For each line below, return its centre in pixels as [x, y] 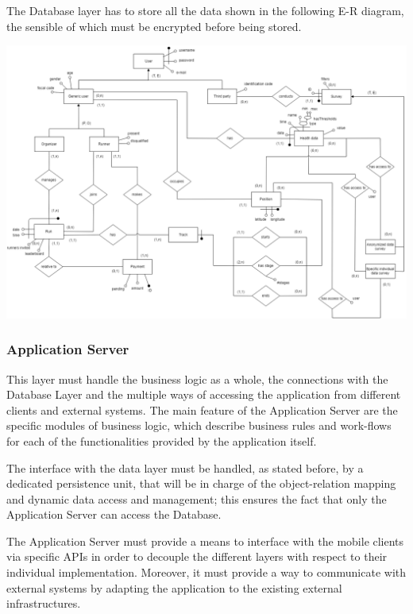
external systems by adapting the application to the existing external [174, 587]
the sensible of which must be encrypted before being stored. [154, 26]
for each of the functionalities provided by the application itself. [162, 440]
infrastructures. [44, 603]
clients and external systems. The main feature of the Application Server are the [202, 409]
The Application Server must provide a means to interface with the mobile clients [205, 541]
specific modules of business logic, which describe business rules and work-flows [199, 425]
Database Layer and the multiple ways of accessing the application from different [204, 394]
